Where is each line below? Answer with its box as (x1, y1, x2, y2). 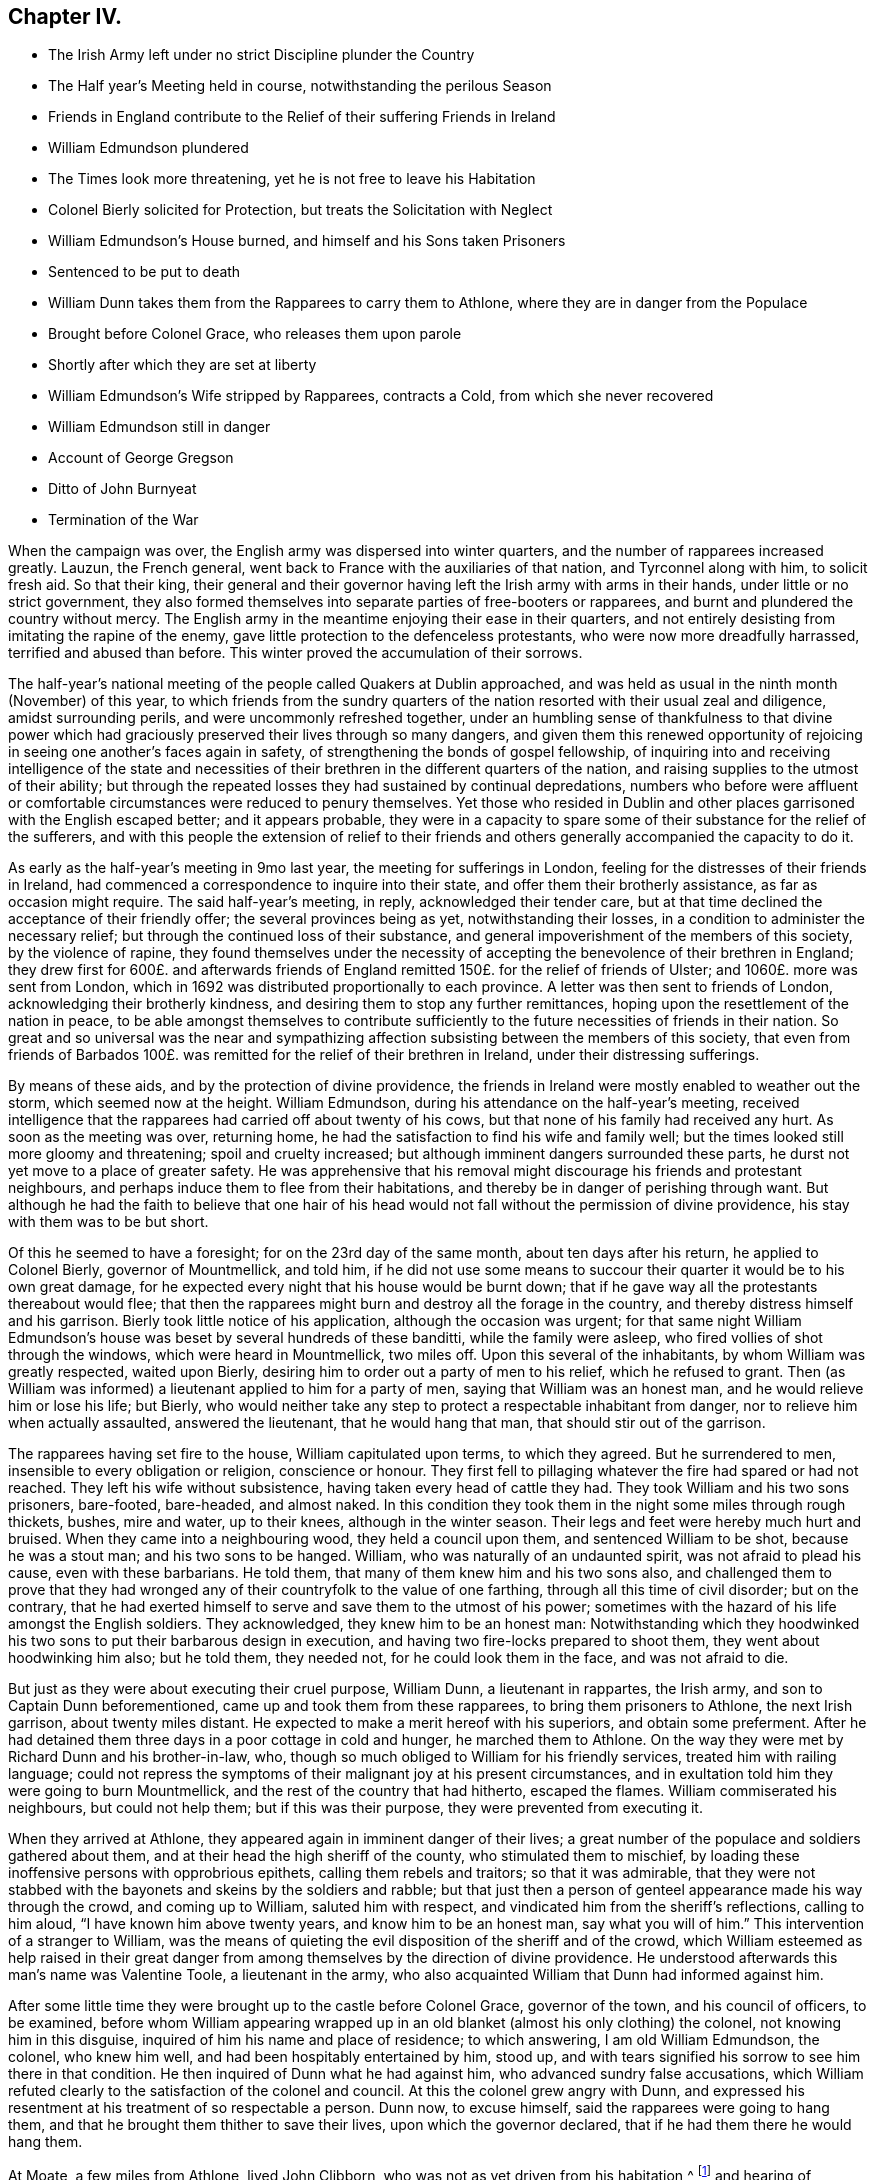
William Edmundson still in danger (48, 418, 271, 436)
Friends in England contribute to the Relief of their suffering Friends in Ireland (48, 108, 556, 126)
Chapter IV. (8, 4, 123, 29)
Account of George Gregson (48, 449, 234, 467)
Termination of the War (48, 511, 199, 529)
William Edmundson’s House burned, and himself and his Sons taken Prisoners (48, 232, 566, 250)
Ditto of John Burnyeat (48, 480, 197, 498)
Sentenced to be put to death (48, 263, 241, 281)
